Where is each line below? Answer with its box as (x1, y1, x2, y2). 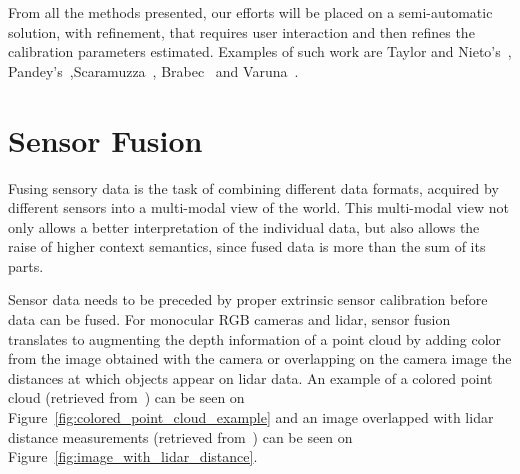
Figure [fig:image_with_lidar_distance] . (8, 446, 258, 467)
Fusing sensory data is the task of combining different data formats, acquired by (8, 177, 499, 198)
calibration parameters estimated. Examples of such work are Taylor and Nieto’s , (8, 41, 512, 62)
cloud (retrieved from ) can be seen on (8, 387, 245, 408)
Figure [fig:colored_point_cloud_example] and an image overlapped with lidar (8, 407, 494, 428)
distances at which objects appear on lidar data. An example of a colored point (8, 367, 493, 388)
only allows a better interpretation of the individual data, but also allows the (8, 216, 480, 237)
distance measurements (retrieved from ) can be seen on (8, 426, 353, 447)
